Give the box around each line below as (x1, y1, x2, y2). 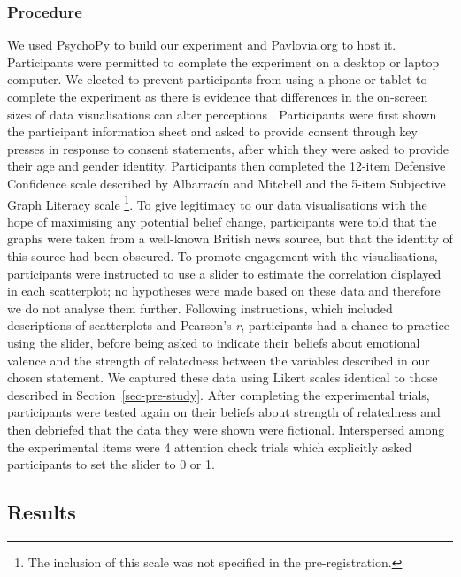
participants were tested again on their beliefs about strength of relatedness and (7, 403, 441, 421)
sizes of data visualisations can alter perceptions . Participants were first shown (7, 104, 437, 123)
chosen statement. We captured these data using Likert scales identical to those (7, 368, 438, 387)
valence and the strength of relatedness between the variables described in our (7, 350, 430, 369)
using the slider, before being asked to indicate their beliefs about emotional (7, 333, 420, 351)
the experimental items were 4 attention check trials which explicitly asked (7, 437, 412, 456)
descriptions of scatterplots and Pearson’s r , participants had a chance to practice (7, 316, 449, 335)
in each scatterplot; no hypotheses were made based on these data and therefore (7, 281, 441, 300)
